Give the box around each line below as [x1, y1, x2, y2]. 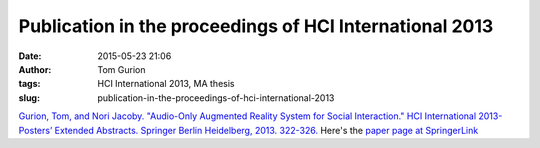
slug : [18, 91, 40, 104]
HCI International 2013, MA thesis [97, 78, 235, 90]
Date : [18, 50, 42, 62]
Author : [18, 63, 52, 75]
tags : [18, 78, 41, 90]
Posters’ [18, 124, 53, 136]
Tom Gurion [97, 63, 146, 75]
